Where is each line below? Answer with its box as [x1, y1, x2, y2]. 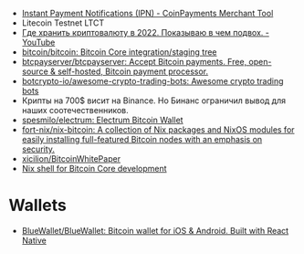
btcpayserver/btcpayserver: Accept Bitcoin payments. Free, [21, 57, 247, 67]
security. [21, 143, 56, 154]
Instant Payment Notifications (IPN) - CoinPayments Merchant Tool [21, 8, 274, 18]
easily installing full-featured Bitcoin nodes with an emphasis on [21, 134, 263, 144]
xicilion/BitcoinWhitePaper [21, 153, 121, 164]
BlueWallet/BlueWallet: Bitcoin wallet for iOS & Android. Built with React [21, 225, 289, 236]
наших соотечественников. [21, 105, 129, 115]
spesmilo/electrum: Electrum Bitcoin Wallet [21, 114, 183, 125]
